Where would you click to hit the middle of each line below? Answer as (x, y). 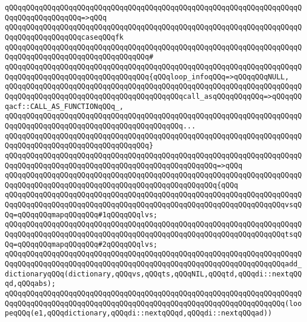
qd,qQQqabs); (30, 284)
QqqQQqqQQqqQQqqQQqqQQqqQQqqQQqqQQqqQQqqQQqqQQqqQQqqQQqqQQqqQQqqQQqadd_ (153, 264)
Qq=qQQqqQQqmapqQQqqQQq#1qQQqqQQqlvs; (81, 215)
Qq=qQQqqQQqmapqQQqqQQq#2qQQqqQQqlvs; (81, 244)
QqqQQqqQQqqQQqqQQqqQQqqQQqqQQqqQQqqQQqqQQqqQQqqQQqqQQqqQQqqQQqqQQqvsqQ (153, 205)
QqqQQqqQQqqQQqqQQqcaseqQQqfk (64, 37)
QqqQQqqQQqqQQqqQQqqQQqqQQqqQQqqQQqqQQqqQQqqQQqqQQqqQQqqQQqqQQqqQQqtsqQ (153, 235)
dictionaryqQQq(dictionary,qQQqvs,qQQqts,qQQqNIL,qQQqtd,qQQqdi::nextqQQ (153, 274)
